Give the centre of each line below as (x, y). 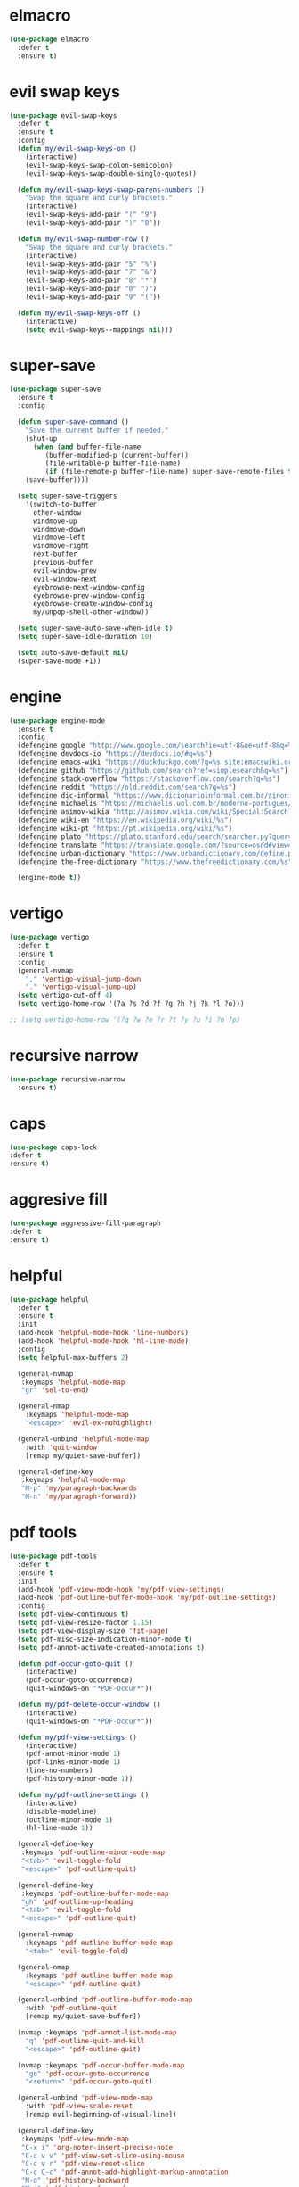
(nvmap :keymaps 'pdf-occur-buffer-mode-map (101, 2065)
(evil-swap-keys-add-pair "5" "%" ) (91, 264)
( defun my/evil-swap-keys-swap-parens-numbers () (111, 190)
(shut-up (41, 438)
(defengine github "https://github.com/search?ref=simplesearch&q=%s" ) (153, 770)
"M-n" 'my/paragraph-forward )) (79, 1497)
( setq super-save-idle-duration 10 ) (85, 637)
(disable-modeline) (61, 1811)
